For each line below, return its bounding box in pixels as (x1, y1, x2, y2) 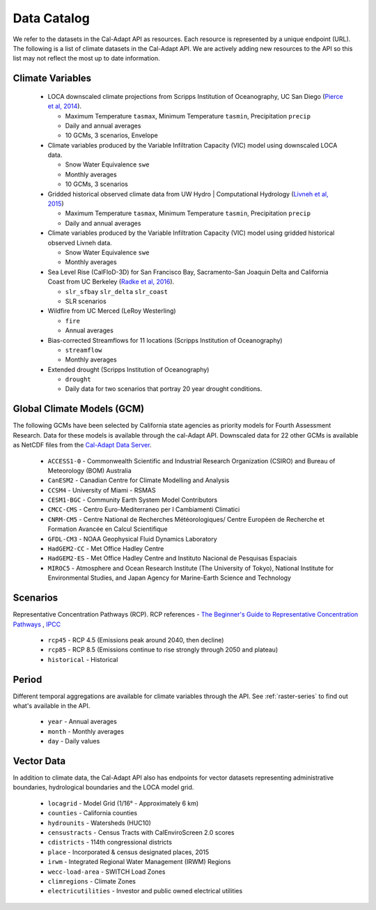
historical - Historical (47, 655, 118, 663)
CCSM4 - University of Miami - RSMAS (47, 486, 156, 494)
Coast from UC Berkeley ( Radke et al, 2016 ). (47, 277, 175, 286)
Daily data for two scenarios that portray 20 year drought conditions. (65, 385, 263, 393)
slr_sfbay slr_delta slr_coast (65, 288, 169, 295)
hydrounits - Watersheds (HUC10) (47, 819, 151, 827)
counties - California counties (47, 809, 138, 817)
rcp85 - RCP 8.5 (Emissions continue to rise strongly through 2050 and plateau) (47, 645, 279, 654)
